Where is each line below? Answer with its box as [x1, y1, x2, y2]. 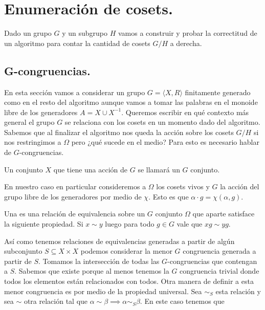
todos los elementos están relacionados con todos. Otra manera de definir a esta [4, 276, 254, 286]
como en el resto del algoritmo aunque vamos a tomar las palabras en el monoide [4, 97, 258, 107]
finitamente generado [185, 86, 251, 97]
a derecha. [170, 37, 202, 48]
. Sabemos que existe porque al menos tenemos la [14, 265, 169, 276]
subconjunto [4, 246, 42, 256]
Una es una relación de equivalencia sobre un [4, 208, 145, 219]
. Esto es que [148, 191, 189, 202]
